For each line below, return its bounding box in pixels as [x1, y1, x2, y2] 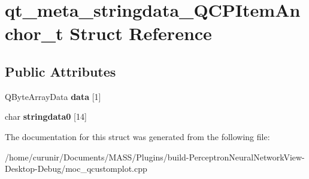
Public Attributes [5, 62, 116, 80]
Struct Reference [69, 21, 212, 45]
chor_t [5, 21, 63, 45]
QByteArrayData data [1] [5, 90, 101, 102]
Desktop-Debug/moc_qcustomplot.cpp [5, 162, 147, 175]
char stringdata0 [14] [5, 110, 87, 123]
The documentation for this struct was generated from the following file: [5, 130, 270, 142]
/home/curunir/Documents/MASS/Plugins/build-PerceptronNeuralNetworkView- [5, 150, 305, 163]
